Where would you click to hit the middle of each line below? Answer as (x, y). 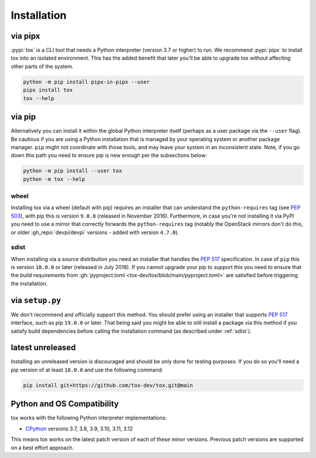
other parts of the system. (42, 66)
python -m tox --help (54, 179)
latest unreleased (43, 348)
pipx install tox (48, 90)
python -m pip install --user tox (73, 171)
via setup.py (36, 300)
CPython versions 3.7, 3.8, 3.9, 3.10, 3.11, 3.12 (79, 428)
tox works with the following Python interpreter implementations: (89, 418)
